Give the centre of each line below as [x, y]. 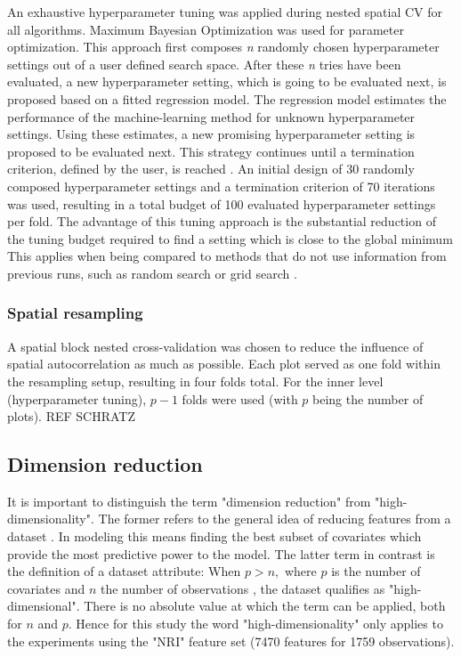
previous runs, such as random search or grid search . [152, 273]
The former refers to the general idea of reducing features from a [275, 519]
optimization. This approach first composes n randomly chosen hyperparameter [223, 47]
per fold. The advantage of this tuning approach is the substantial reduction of [222, 221]
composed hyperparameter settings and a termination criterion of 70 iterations [221, 186]
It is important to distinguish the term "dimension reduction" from [189, 501]
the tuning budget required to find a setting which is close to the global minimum [230, 238]
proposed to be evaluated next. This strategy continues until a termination [211, 151]
